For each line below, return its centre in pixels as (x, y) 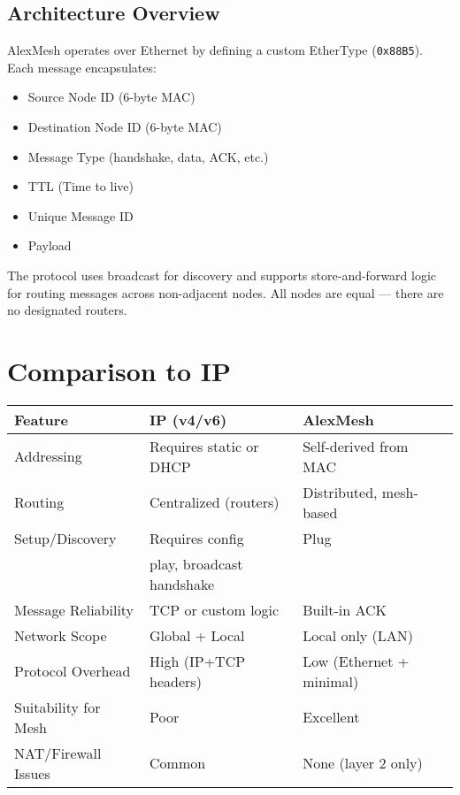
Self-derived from (356, 446)
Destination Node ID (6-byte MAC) (125, 127)
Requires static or (204, 446)
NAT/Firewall (58, 753)
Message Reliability (74, 609)
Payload (50, 245)
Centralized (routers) (215, 502)
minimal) (331, 681)
